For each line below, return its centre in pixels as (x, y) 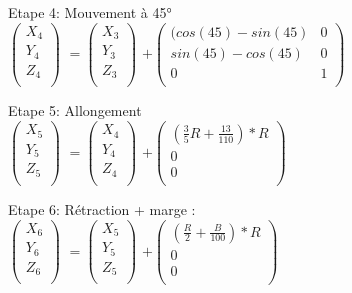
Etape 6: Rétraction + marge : (102, 208)
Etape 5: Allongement (75, 110)
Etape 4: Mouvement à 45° (90, 12)
